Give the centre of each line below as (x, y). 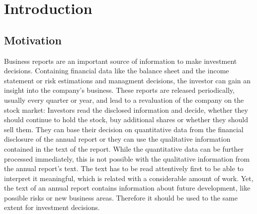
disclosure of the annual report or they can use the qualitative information (117, 139)
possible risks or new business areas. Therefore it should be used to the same (121, 197)
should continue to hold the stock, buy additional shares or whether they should (126, 119)
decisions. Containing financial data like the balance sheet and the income (117, 71)
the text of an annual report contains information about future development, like (127, 188)
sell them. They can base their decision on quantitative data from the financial (124, 129)
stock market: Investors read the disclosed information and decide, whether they (126, 109)
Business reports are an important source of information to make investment (121, 61)
